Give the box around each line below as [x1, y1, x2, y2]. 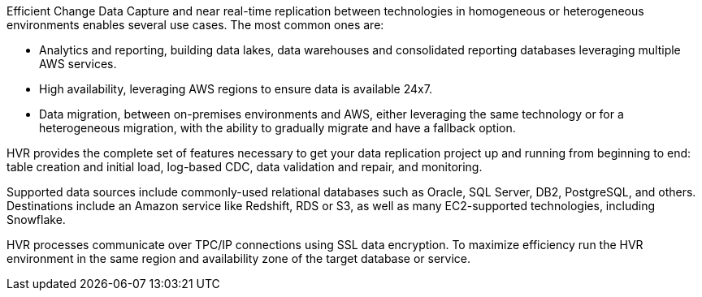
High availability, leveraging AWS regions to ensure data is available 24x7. [39, 82, 432, 96]
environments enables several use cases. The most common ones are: [6, 18, 384, 32]
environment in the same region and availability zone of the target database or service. [6, 252, 471, 265]
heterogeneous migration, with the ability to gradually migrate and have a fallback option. [39, 121, 516, 135]
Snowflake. [6, 213, 66, 226]
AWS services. [39, 57, 117, 71]
